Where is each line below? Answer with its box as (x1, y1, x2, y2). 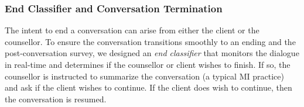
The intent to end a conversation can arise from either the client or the (5, 24, 259, 36)
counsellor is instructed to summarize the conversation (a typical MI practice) (5, 70, 284, 82)
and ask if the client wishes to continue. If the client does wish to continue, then (5, 81, 292, 94)
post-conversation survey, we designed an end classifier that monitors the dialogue (5, 47, 299, 59)
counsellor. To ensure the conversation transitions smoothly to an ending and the (5, 35, 296, 47)
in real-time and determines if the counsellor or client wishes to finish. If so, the (5, 58, 291, 70)
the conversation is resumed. (5, 92, 107, 105)
